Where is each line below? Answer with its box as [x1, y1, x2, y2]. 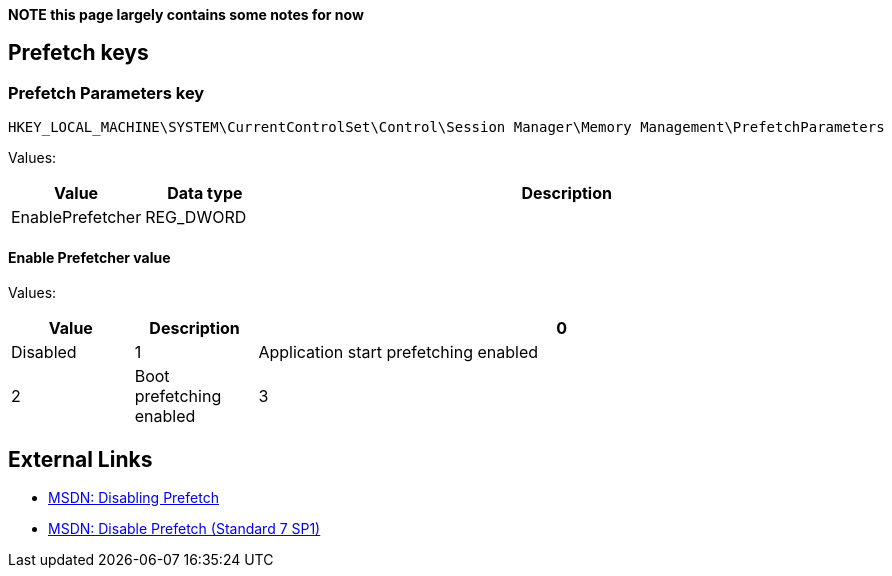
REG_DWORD [145, 207, 247, 228]
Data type [167, 183, 243, 204]
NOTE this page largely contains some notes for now [8, 6, 364, 23]
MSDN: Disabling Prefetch [48, 489, 219, 507]
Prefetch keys [8, 40, 149, 66]
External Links [8, 446, 153, 472]
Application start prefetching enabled [258, 342, 539, 363]
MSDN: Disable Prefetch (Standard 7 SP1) [48, 520, 321, 538]
